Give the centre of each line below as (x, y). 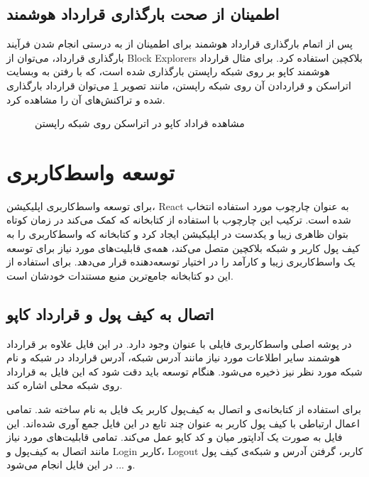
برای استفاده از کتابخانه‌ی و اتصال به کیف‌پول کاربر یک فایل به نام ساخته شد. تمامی (184, 409)
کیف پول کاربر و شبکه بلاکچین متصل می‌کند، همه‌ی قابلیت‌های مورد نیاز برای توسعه (183, 247)
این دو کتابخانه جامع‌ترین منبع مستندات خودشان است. (120, 275)
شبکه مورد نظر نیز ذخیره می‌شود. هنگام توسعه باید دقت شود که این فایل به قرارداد (184, 371)
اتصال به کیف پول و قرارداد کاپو (110, 313)
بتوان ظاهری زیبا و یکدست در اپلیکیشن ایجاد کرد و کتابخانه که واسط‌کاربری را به (178, 234)
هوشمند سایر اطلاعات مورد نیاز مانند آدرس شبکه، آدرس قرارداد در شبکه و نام (174, 357)
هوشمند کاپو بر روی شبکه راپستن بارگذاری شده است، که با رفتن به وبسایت (168, 71)
